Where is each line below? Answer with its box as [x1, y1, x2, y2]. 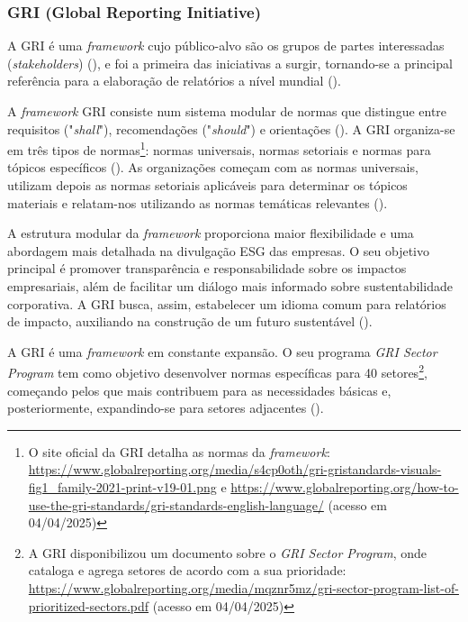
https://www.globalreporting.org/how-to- [230, 478, 459, 496]
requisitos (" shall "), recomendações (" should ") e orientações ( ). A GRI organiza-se [7, 119, 455, 138]
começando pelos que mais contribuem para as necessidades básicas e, [7, 380, 391, 399]
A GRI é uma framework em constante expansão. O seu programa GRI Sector [7, 342, 437, 361]
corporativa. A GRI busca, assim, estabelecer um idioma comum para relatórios [7, 294, 446, 313]
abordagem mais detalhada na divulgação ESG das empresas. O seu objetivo [7, 241, 429, 260]
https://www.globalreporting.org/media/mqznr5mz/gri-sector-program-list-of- [28, 578, 459, 597]
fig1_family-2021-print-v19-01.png [28, 478, 217, 496]
